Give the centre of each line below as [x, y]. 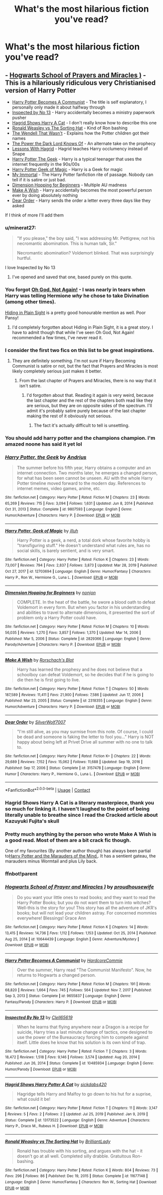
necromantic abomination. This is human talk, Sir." [67, 244]
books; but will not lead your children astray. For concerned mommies [87, 913]
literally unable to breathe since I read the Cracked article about [81, 815]
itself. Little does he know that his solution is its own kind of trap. [81, 1042]
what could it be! [34, 1099]
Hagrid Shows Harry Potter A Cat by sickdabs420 [56, 1085]
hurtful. [24, 258]
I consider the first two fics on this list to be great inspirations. [80, 350]
